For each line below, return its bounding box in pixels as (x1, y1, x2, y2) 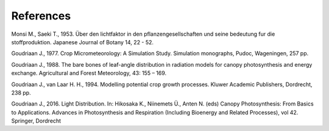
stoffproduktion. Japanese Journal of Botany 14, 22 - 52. (11, 38, 154, 45)
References (11, 9, 71, 22)
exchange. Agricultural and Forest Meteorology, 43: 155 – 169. (11, 70, 167, 77)
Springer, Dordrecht (11, 117, 61, 124)
